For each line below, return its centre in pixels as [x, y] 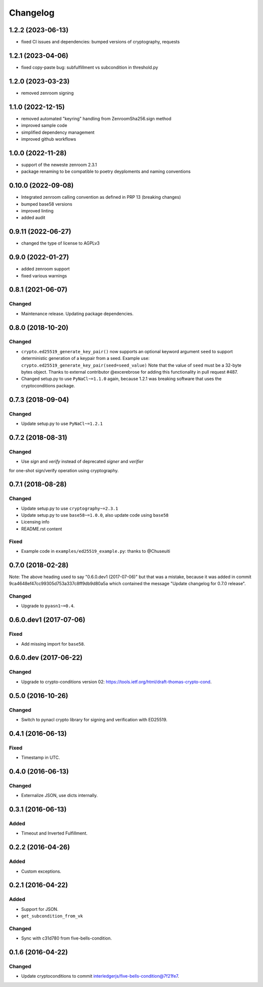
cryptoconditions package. [48, 385]
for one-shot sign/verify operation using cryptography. [64, 470]
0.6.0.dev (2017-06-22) [46, 658]
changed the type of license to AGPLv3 [60, 243]
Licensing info [35, 522]
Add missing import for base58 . [53, 644]
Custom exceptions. [41, 871]
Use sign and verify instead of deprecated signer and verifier [82, 462]
